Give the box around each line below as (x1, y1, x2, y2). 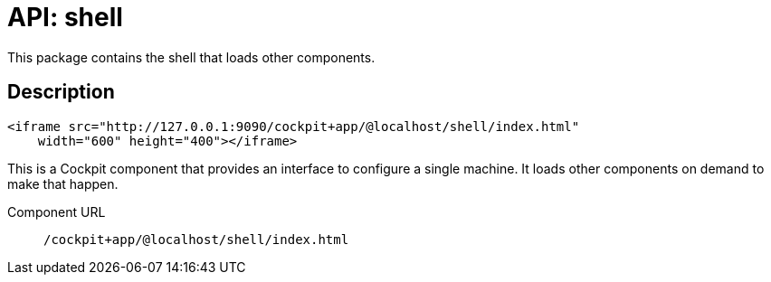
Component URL (7, 203, 106, 220)
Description (7, 80, 115, 104)
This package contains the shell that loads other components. (7, 49, 376, 65)
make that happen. (7, 175, 119, 192)
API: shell (7, 2, 123, 33)
